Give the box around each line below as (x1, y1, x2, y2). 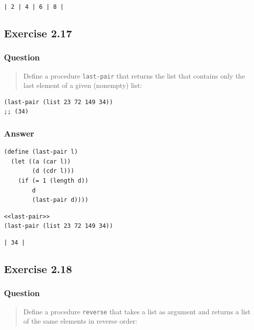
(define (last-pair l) (4, 148, 78, 156)
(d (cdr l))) (32, 167, 75, 175)
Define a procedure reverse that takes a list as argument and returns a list (23, 306, 251, 316)
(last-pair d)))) (32, 196, 88, 204)
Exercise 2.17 (4, 25, 72, 40)
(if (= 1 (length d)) (18, 177, 88, 185)
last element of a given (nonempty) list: (23, 80, 142, 90)
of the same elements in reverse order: (23, 316, 138, 326)
